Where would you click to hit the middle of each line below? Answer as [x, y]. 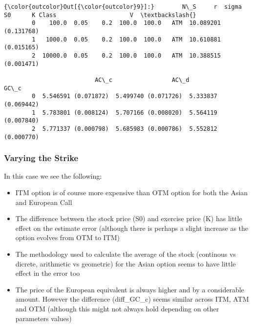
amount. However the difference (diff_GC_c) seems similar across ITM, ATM [132, 299]
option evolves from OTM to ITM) [68, 237]
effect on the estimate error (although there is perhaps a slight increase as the [132, 228]
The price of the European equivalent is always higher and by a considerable [130, 289]
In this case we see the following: [53, 176]
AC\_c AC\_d [142, 80]
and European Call [44, 202]
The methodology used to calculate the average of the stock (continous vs [126, 254]
